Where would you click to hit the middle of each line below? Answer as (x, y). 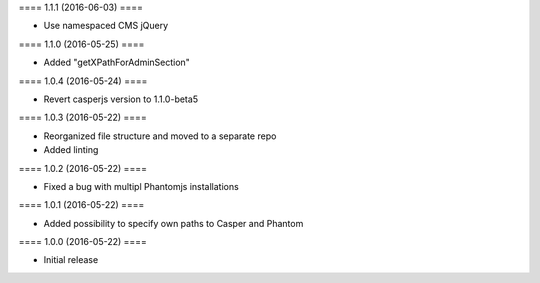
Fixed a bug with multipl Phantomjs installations (141, 186)
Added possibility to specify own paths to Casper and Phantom (173, 223)
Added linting (71, 150)
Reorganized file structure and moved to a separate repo (160, 136)
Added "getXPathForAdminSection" (116, 62)
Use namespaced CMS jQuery (106, 26)
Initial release (71, 260)
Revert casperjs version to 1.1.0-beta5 (121, 99)
